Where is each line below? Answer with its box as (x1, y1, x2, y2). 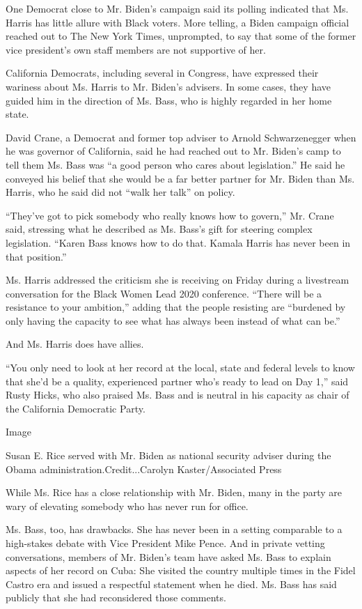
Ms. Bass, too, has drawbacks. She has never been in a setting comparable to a (6, 522, 343, 537)
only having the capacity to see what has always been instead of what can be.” (6, 313, 340, 327)
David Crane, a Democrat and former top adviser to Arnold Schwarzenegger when (6, 130, 356, 144)
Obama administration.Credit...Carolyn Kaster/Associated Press (6, 461, 282, 476)
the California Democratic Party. (6, 401, 145, 415)
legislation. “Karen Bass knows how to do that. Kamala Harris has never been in (6, 235, 351, 249)
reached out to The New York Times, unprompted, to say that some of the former (6, 29, 356, 43)
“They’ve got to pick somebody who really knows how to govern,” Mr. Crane (6, 208, 334, 222)
